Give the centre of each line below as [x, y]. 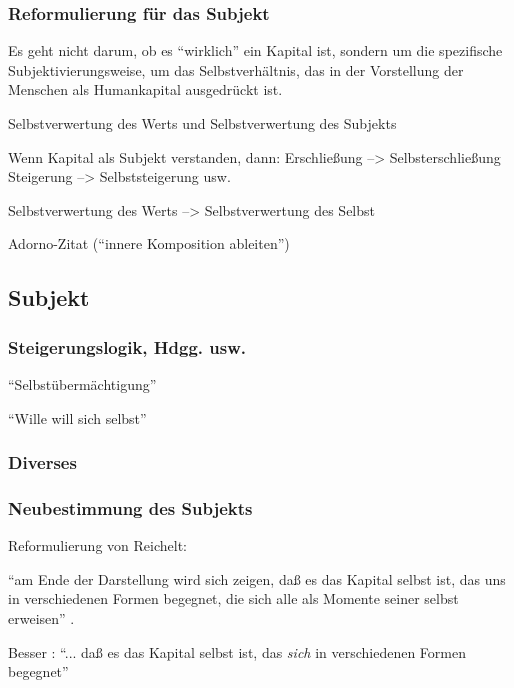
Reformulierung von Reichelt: [97, 545]
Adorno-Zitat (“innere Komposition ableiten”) [149, 243]
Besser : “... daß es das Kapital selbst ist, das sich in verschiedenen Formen [237, 651]
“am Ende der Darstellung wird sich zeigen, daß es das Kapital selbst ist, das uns [257, 578]
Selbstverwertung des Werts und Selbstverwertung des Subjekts [202, 123]
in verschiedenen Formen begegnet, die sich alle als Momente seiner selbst [233, 598]
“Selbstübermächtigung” [82, 383]
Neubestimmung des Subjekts [130, 507]
